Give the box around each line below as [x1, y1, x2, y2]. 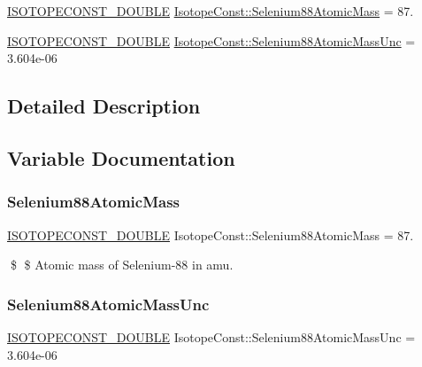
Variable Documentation [7, 144, 235, 171]
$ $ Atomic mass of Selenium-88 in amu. [10, 255, 234, 274]
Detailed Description [7, 92, 201, 120]
